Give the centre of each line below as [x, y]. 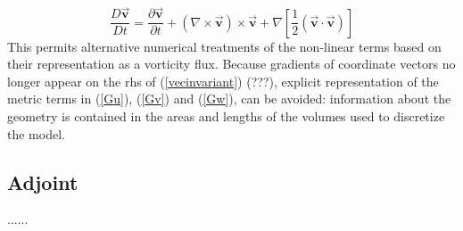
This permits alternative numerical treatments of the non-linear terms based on [224, 46]
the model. [36, 133]
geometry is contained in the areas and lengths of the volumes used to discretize [226, 116]
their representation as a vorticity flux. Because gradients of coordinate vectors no [231, 64]
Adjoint [43, 181]
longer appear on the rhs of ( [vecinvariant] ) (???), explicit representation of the [223, 81]
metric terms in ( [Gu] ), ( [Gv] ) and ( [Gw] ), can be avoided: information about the [229, 99]
